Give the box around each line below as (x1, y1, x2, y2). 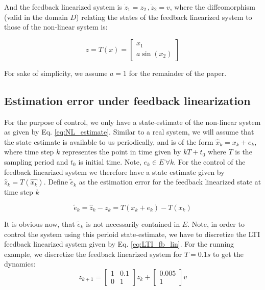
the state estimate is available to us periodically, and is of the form (4, 136, 213, 147)
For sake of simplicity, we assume (4, 67, 108, 78)
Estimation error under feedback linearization (4, 92, 251, 108)
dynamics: (4, 258, 36, 269)
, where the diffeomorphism (170, 2, 255, 12)
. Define (43, 176, 68, 187)
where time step (4, 146, 54, 157)
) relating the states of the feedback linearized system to (76, 11, 252, 22)
